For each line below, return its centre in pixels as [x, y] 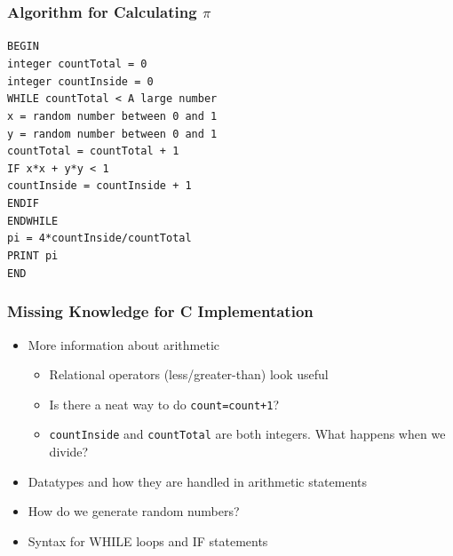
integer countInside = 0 [80, 81]
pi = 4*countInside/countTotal [99, 238]
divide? [69, 452]
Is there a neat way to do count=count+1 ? [164, 404]
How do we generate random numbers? [134, 511]
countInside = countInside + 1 [99, 186]
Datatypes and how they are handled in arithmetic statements [198, 481]
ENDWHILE [33, 221]
